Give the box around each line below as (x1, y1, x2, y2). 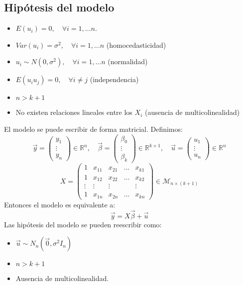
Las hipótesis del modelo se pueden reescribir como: (4, 219, 162, 229)
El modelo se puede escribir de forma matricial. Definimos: (4, 123, 183, 134)
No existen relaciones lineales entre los (15, 107, 132, 117)
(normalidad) (108, 56, 148, 67)
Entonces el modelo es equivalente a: (4, 199, 116, 209)
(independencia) (90, 74, 139, 85)
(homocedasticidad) (106, 39, 166, 50)
